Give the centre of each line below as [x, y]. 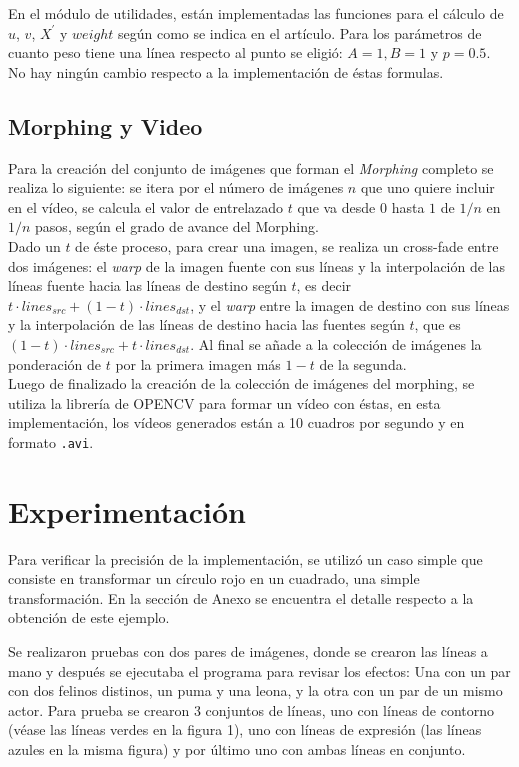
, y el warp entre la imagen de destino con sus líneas [350, 304]
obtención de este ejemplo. [89, 617]
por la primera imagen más [198, 363]
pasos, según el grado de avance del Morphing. [177, 226]
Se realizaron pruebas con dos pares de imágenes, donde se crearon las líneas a [248, 651]
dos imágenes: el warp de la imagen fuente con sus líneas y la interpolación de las [257, 265]
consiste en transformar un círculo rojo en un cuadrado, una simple [214, 578]
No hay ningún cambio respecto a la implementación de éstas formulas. [226, 71]
